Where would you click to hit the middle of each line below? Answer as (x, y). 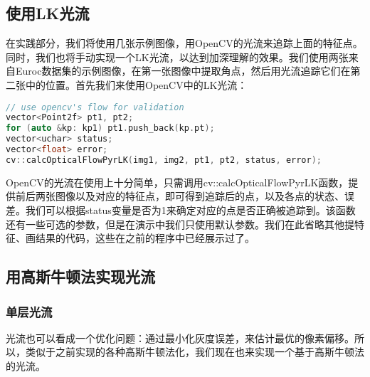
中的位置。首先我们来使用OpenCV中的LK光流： (136, 84)
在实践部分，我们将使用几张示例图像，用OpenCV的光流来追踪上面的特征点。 (184, 43)
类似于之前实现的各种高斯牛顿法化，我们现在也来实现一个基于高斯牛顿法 (195, 352)
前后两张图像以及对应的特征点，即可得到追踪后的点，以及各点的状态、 (180, 196)
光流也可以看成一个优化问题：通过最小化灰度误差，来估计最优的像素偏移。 (180, 338)
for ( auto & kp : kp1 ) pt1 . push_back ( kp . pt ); (110, 128)
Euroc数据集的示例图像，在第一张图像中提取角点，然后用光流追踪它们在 (183, 71)
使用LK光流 (48, 13)
